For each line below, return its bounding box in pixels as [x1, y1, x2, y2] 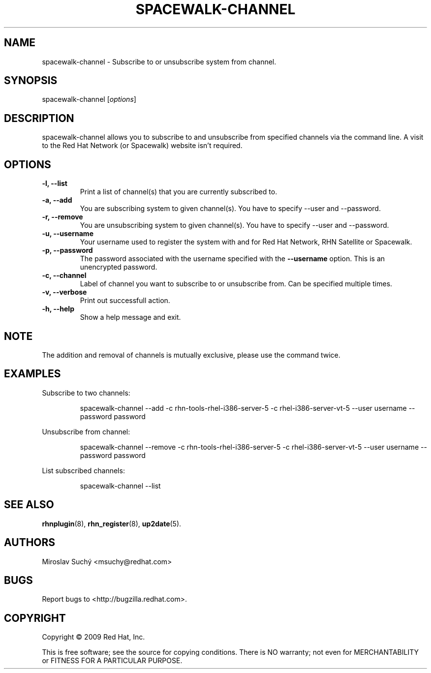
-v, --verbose [42, 288, 87, 297]
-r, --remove [42, 213, 83, 221]
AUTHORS [4, 536, 56, 549]
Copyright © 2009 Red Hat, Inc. [42, 633, 145, 642]
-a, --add [42, 196, 72, 205]
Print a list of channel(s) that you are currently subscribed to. [80, 187, 277, 196]
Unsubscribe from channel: [42, 427, 130, 436]
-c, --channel [42, 271, 87, 280]
